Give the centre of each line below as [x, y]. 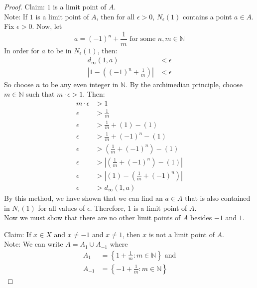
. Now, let [47, 26]
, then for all [116, 16]
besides [201, 217]
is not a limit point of [182, 234]
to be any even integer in [80, 84]
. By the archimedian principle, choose [184, 84]
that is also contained [218, 198]
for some [143, 39]
